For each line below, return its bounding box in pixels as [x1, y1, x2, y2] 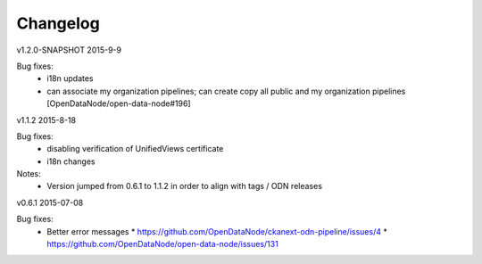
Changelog [16, 13, 100, 33]
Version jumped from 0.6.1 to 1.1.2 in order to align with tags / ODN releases [46, 181, 323, 192]
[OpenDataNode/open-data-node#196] [46, 98, 191, 109]
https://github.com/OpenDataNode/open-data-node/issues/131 [46, 239, 278, 250]
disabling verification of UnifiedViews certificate [46, 144, 224, 154]
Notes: [16, 169, 41, 179]
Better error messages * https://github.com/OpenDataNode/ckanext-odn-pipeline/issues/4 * [46, 226, 387, 236]
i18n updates [46, 73, 94, 84]
